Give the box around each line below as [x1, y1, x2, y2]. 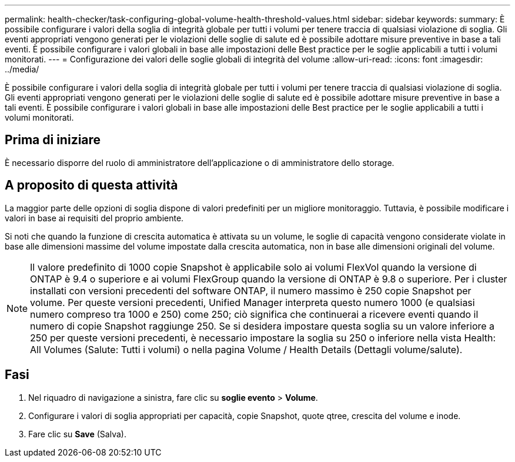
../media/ [5, 64, 39, 74]
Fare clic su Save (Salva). [28, 428, 126, 439]
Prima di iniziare [5, 132, 101, 148]
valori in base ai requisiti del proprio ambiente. [5, 212, 184, 223]
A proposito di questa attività [5, 178, 178, 193]
